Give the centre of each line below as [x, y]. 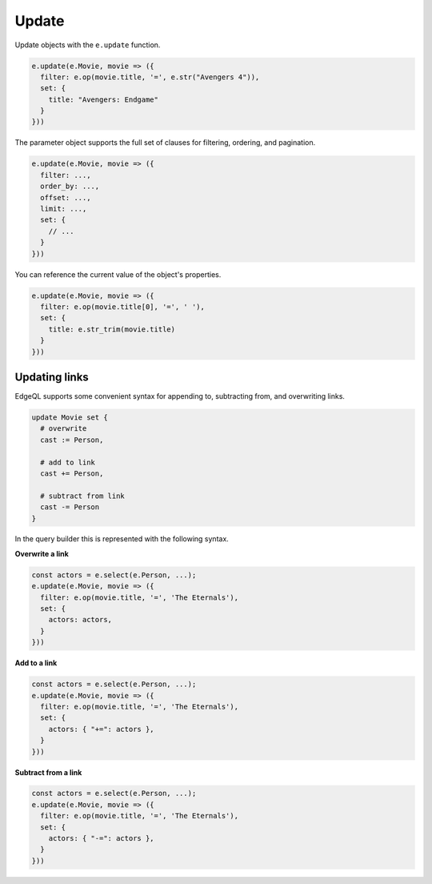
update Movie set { [70, 417]
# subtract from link [83, 496]
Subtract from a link [48, 772]
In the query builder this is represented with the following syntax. [122, 539]
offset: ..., [66, 197]
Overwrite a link [42, 553]
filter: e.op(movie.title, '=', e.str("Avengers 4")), [150, 77]
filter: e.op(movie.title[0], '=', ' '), [123, 307]
